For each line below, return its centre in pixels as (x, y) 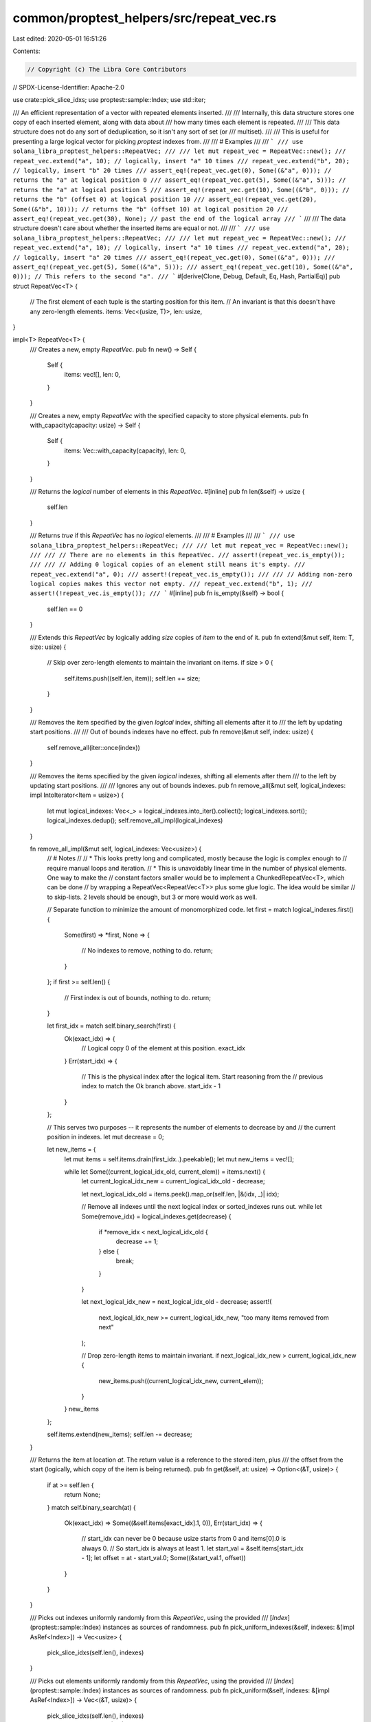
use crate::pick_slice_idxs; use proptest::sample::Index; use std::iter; (109, 100)
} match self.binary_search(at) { (92, 1507)
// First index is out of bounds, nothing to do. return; (137, 997)
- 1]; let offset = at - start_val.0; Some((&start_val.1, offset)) (164, 1558)
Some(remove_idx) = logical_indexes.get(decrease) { (156, 1216)
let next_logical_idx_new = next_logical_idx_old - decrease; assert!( (177, 1302)
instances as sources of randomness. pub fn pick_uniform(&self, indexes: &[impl (216, 1690)
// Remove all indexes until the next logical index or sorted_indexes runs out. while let (202, 1207)
